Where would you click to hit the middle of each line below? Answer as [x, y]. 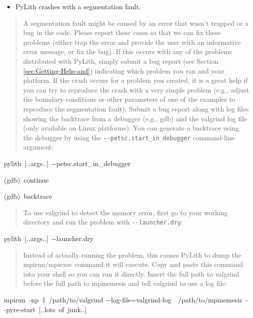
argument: [38, 147]
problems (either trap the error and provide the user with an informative [132, 42]
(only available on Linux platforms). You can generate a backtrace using [131, 128]
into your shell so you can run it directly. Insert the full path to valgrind [131, 273]
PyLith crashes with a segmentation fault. [78, 6]
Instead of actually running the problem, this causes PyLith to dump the [132, 254]
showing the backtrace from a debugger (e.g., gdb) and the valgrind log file [135, 118]
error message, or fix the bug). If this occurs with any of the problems [127, 51]
